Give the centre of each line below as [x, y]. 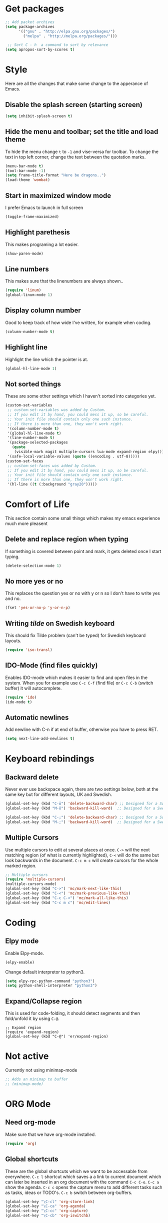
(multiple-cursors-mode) [31, 884]
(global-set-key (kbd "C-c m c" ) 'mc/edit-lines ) [58, 902]
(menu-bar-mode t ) [24, 166]
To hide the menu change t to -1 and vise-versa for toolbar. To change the [82, 151]
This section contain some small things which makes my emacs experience [83, 518]
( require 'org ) [21, 1143]
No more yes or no [34, 581]
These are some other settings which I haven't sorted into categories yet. [80, 396]
